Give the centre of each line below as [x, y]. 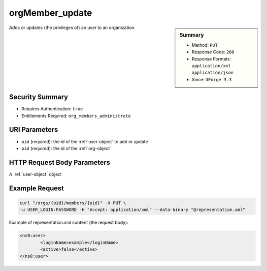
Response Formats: [211, 59]
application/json [213, 73]
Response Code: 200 [213, 52]
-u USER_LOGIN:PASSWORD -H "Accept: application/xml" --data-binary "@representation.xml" [133, 210]
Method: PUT [205, 45]
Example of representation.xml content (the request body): [68, 223]
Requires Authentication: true [52, 109]
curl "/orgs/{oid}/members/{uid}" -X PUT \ [73, 203]
